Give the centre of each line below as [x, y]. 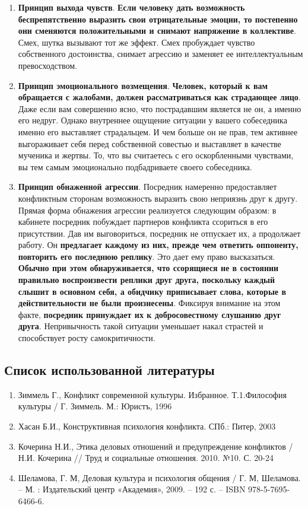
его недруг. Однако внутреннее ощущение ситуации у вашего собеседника [153, 120]
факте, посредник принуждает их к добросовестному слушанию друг [150, 314]
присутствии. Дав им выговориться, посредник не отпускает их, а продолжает [159, 233]
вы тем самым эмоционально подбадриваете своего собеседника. [135, 166]
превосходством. [47, 65]
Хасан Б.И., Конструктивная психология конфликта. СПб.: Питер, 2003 [147, 426]
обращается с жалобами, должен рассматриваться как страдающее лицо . [159, 97]
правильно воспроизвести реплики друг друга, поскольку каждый [146, 280]
